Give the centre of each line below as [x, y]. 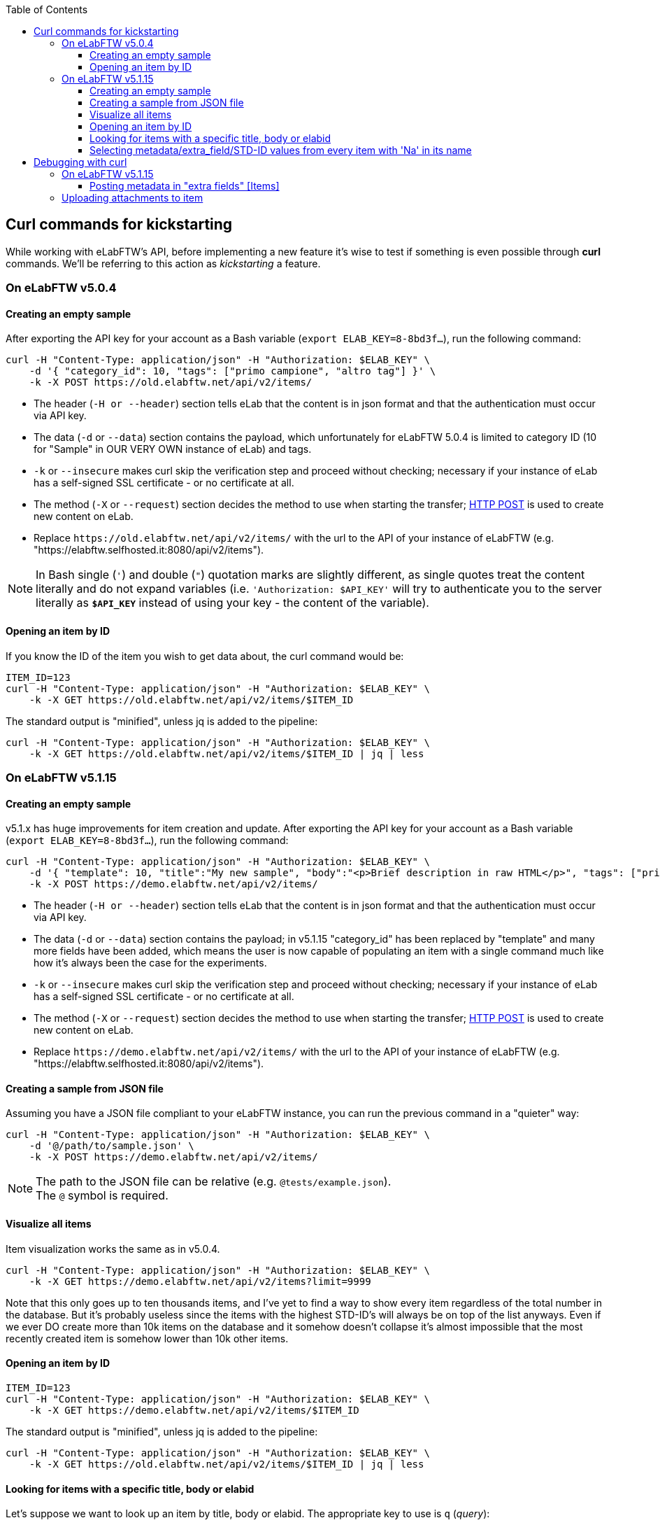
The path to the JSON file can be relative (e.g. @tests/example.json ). [214, 1182]
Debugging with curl [80, 162]
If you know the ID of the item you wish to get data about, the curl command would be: [205, 656]
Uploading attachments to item [132, 198]
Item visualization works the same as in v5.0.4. [113, 1249]
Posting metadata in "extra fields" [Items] [185, 186]
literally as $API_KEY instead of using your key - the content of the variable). [232, 603]
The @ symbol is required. [102, 1196]
